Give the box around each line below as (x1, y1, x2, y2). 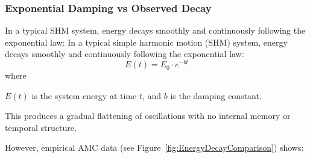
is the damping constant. (170, 89, 262, 102)
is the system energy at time (31, 89, 137, 102)
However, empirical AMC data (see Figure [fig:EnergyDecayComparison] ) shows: (5, 141, 304, 154)
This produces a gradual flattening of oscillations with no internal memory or (5, 109, 291, 122)
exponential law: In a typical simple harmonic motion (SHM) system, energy (5, 35, 288, 48)
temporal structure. (5, 121, 77, 133)
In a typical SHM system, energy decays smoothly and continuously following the (5, 24, 306, 37)
